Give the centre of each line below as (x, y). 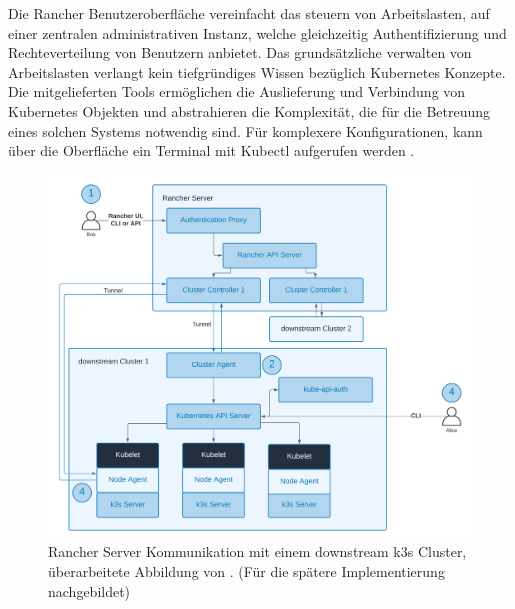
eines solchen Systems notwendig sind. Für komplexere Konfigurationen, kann (245, 130)
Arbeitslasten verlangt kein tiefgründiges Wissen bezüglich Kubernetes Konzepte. (257, 71)
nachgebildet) (89, 590)
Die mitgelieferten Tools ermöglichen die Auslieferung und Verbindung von (237, 91)
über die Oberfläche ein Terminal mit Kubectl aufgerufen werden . (211, 150)
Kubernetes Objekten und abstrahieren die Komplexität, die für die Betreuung (249, 110)
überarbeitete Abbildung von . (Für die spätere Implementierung (246, 571)
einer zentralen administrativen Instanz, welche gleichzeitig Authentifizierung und (257, 32)
